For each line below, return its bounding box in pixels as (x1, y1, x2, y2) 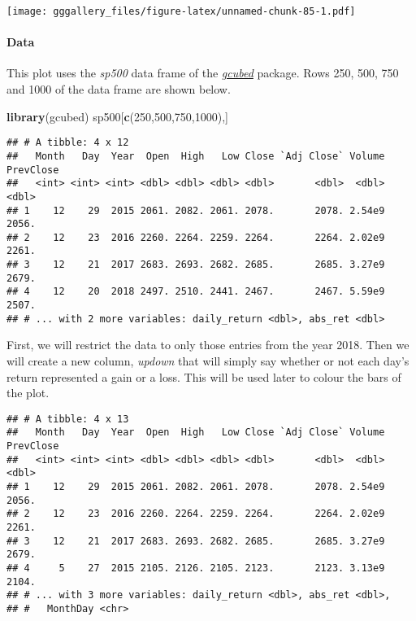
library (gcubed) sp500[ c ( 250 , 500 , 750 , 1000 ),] (6, 107, 228, 125)
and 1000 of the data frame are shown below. (6, 81, 231, 98)
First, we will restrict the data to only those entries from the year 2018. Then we (6, 336, 409, 353)
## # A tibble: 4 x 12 (6, 137, 129, 149)
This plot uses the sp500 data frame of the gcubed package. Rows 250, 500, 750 (6, 64, 399, 81)
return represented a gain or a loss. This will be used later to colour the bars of (6, 368, 401, 385)
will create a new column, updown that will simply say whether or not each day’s (6, 352, 409, 370)
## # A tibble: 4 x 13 (6, 413, 129, 425)
